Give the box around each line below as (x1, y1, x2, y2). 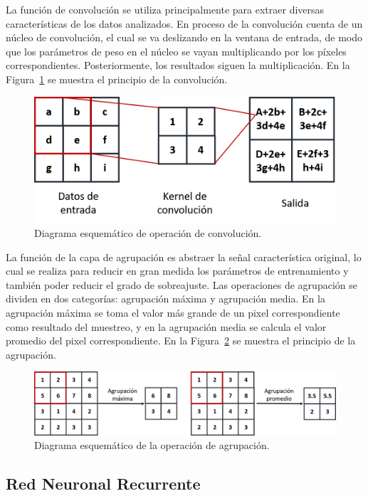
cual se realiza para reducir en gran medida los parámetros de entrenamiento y (6, 263, 349, 278)
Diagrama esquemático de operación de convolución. (34, 226, 262, 241)
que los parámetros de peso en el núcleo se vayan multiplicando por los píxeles (6, 43, 347, 58)
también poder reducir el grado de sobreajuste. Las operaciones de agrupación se (6, 277, 357, 292)
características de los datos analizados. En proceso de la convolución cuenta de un (6, 16, 363, 31)
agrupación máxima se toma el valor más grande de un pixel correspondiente (6, 305, 340, 320)
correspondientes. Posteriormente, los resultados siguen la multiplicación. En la (6, 58, 350, 73)
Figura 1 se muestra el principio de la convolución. (6, 71, 228, 86)
